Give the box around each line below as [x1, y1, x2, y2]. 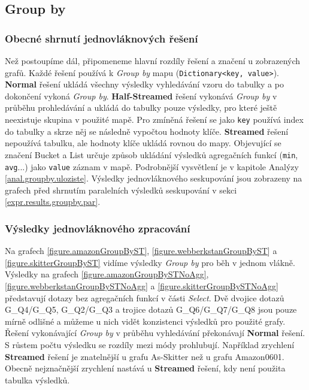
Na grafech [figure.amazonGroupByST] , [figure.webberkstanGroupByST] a [5, 244, 277, 257]
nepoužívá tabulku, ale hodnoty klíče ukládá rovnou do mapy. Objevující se [5, 137, 281, 149]
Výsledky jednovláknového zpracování [5, 220, 190, 235]
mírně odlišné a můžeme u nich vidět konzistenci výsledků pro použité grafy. [5, 315, 286, 327]
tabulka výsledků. [5, 373, 70, 386]
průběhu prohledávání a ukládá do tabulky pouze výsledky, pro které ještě [5, 101, 277, 114]
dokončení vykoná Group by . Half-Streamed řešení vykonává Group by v [5, 89, 277, 102]
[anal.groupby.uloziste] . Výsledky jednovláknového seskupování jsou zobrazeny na [5, 172, 302, 185]
